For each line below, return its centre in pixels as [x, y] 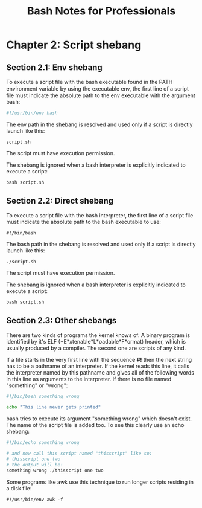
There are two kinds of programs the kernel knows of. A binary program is [98, 335]
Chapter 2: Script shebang [74, 45]
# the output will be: [35, 465]
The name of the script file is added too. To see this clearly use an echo [95, 425]
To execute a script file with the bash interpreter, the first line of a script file [100, 215]
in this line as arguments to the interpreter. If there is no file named [89, 379]
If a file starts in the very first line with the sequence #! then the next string [99, 359]
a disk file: [19, 488]
